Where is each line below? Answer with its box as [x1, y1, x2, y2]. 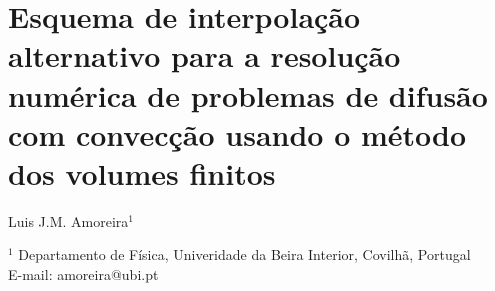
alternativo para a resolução [8, 35, 401, 76]
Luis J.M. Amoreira [8, 210, 129, 231]
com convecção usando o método [8, 113, 467, 154]
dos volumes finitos [8, 152, 276, 193]
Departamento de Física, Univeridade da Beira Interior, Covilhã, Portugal [18, 244, 471, 265]
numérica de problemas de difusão [8, 74, 488, 115]
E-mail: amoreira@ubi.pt [8, 264, 159, 285]
